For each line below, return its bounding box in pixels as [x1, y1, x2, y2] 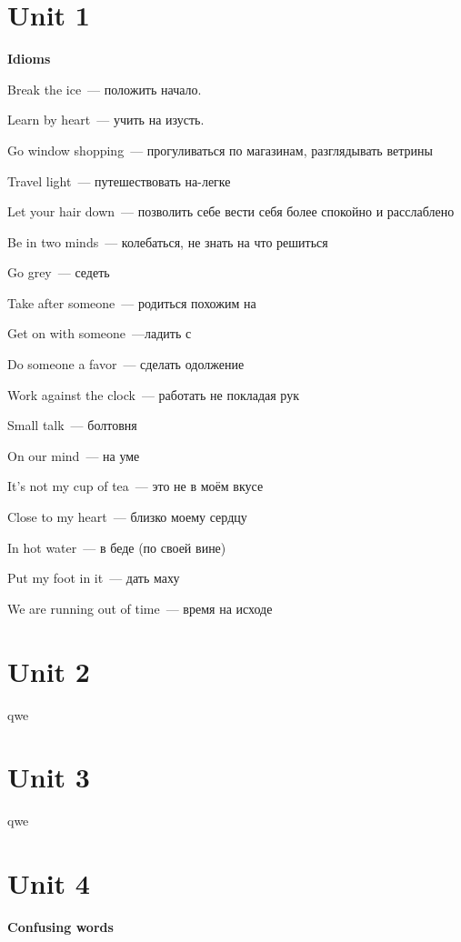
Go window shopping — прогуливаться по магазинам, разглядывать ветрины [7, 140, 433, 159]
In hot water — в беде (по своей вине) [7, 537, 226, 556]
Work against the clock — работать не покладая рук [7, 385, 299, 404]
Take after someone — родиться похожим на [7, 293, 256, 312]
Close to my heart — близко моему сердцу [7, 507, 247, 526]
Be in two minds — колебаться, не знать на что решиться [7, 232, 328, 251]
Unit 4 [7, 865, 90, 902]
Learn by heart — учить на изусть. [7, 110, 205, 129]
